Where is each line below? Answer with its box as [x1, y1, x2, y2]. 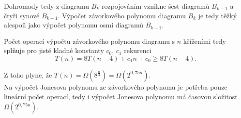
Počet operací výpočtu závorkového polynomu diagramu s [4, 36, 175, 46]
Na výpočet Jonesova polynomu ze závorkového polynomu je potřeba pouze [4, 81, 227, 92]
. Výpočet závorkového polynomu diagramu [58, 10, 186, 20]
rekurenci [124, 45, 151, 55]
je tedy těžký [198, 10, 237, 20]
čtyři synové [4, 10, 40, 20]
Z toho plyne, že [4, 69, 52, 79]
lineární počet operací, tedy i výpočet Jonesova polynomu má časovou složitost [4, 91, 238, 101]
